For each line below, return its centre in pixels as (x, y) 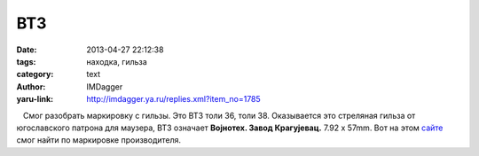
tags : (26, 61)
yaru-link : (35, 99)
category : (35, 74)
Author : (31, 86)
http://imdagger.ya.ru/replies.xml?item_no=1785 (173, 99)
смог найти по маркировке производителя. (99, 140)
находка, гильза (117, 61)
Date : (27, 50)
